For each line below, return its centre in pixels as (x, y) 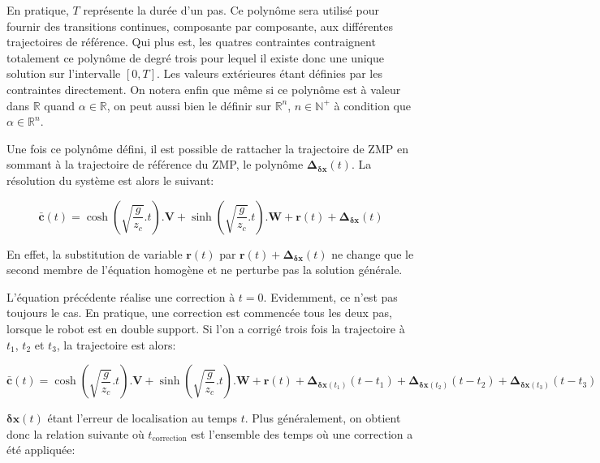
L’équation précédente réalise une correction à (121, 296)
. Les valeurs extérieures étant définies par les (270, 73)
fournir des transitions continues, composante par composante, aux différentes (200, 26)
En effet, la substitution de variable (95, 253)
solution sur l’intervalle (64, 73)
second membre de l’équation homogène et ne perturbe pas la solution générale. (205, 270)
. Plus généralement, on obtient (323, 418)
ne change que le (373, 253)
